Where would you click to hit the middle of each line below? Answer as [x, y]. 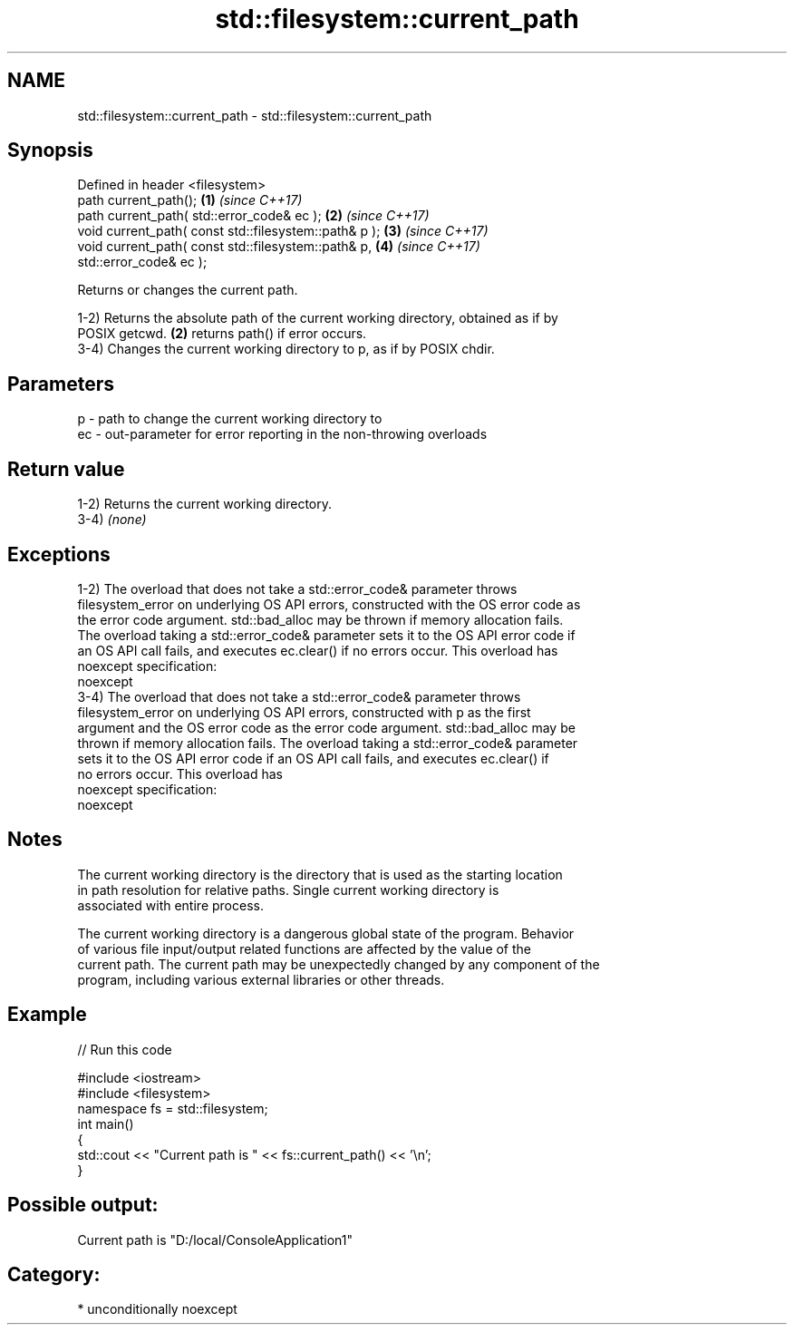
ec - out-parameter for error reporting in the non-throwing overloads [282, 434]
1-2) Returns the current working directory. [204, 504]
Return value [66, 469]
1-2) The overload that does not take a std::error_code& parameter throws [297, 588]
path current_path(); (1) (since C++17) [190, 200]
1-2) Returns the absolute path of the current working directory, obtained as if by [318, 318]
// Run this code [125, 1049]
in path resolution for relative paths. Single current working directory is [288, 890]
